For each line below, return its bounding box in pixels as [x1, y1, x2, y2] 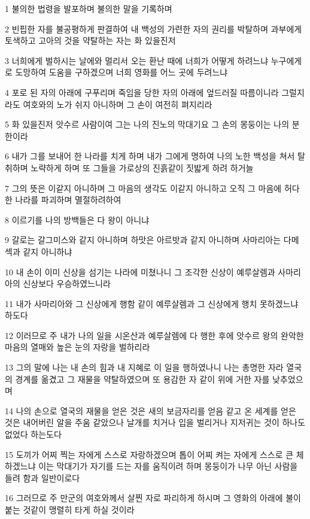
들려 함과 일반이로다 [5, 471, 80, 484]
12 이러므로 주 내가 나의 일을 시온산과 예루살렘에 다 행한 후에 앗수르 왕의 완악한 [5, 329, 304, 341]
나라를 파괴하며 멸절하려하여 [15, 193, 121, 206]
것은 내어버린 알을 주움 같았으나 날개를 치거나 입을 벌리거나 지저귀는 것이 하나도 [5, 416, 306, 429]
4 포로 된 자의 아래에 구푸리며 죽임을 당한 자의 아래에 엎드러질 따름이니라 [5, 86, 279, 98]
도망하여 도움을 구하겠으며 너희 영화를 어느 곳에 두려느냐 [15, 66, 228, 78]
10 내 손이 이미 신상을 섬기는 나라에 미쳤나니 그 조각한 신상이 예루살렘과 [5, 265, 275, 278]
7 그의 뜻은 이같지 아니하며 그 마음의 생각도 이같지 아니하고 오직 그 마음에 [5, 181, 282, 194]
